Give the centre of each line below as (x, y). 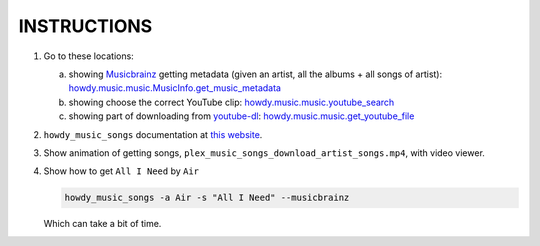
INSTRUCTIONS (85, 26)
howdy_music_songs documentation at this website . (153, 134)
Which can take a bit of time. (102, 224)
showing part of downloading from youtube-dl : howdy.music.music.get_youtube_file (241, 116)
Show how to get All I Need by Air (121, 171)
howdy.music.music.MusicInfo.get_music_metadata (175, 88)
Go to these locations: (88, 56)
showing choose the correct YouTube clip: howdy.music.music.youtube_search (231, 102)
